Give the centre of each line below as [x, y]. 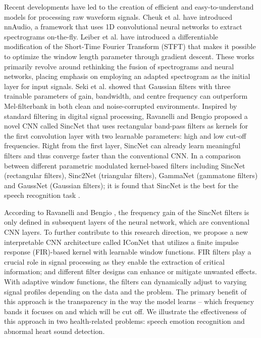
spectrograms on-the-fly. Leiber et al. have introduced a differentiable [111, 36]
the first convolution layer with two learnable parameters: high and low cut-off [125, 135]
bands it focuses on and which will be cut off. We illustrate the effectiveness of [125, 311]
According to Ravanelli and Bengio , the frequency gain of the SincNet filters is [127, 212]
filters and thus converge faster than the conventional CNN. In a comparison [122, 155]
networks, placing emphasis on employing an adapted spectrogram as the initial [127, 76]
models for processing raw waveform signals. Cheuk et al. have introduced [118, 16]
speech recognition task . [42, 195]
